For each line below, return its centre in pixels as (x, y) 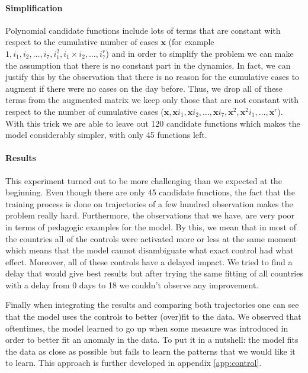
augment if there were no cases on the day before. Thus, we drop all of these (144, 88)
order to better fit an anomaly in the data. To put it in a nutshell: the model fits (152, 340)
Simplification (34, 7)
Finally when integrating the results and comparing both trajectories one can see (152, 305)
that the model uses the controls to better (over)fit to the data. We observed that (153, 316)
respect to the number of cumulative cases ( (85, 111)
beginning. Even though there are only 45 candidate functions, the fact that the (150, 192)
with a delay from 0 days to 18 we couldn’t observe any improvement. (132, 284)
